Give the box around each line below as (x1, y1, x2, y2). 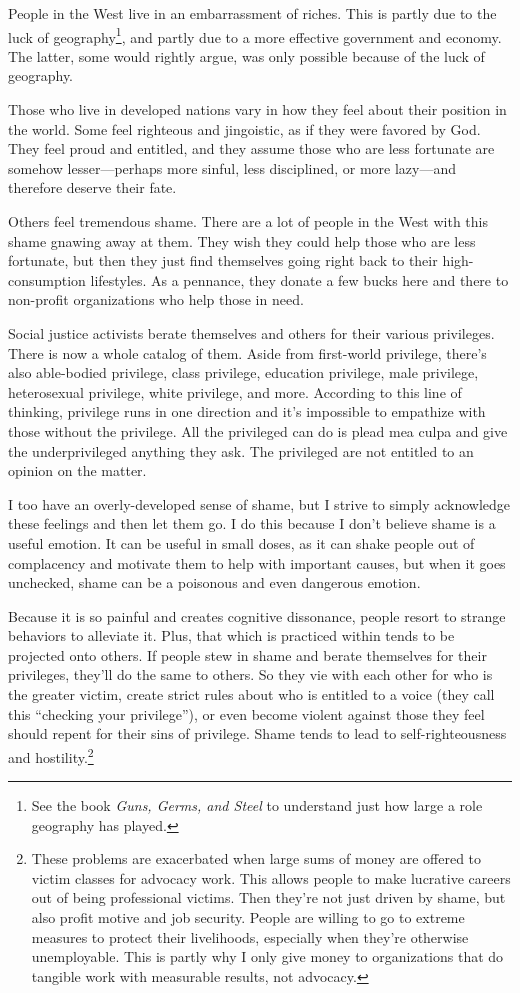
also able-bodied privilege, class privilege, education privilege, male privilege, (8, 362, 479, 383)
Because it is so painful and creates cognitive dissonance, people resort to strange (8, 605, 506, 626)
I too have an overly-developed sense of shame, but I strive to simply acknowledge (8, 493, 511, 514)
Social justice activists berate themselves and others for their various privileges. (8, 322, 495, 343)
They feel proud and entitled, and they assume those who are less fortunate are (8, 138, 495, 159)
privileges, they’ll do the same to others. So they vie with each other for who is (8, 664, 493, 685)
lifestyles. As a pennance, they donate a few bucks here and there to (90, 269, 509, 290)
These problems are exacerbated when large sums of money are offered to (31, 848, 482, 869)
